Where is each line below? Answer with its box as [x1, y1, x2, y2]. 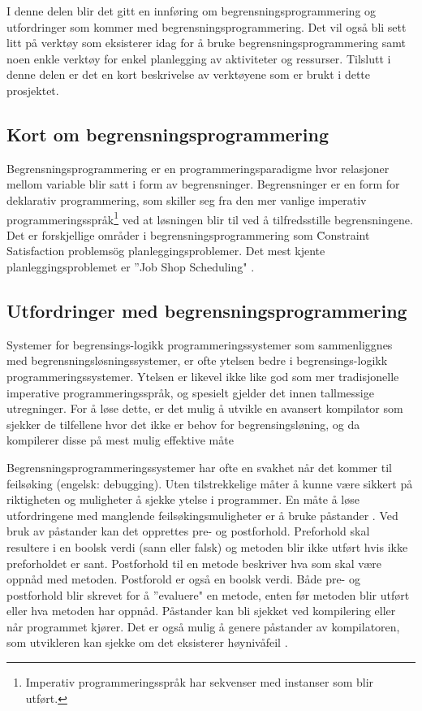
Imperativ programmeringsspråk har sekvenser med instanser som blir [25, 674, 374, 691]
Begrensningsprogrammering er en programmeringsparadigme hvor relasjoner [6, 159, 390, 176]
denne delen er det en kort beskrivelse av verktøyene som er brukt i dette [6, 66, 371, 83]
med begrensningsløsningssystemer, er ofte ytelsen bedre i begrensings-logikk [6, 352, 388, 369]
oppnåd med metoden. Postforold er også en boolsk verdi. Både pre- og [6, 570, 360, 587]
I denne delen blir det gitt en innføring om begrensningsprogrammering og [6, 2, 377, 19]
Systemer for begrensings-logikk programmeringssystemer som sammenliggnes [6, 336, 393, 353]
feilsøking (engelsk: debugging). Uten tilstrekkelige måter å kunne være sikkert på [6, 475, 413, 492]
